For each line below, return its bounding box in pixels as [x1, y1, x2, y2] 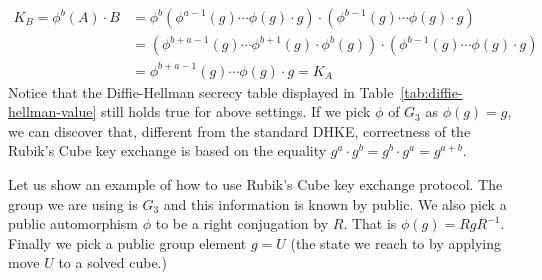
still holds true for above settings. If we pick [100, 101, 371, 122]
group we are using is [8, 193, 138, 214]
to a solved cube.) [58, 252, 167, 273]
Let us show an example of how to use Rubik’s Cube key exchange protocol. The [8, 173, 503, 194]
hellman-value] [8, 101, 97, 122]
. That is [343, 213, 397, 234]
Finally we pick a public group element [8, 232, 247, 253]
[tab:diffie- [400, 81, 463, 102]
